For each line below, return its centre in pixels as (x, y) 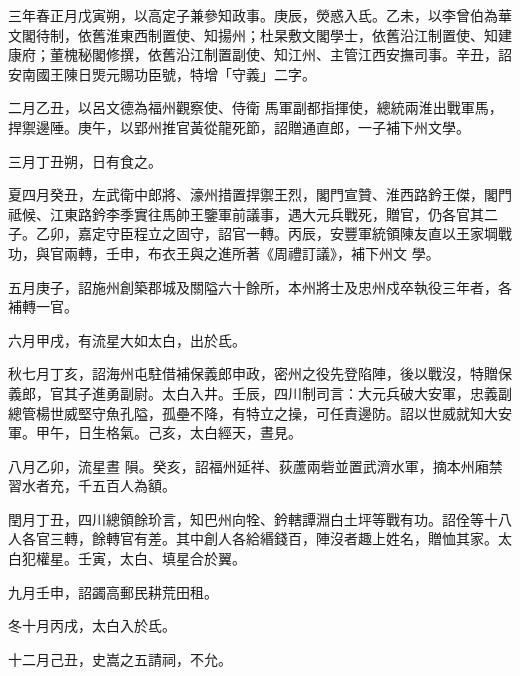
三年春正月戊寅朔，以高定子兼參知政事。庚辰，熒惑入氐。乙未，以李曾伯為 (253, 15)
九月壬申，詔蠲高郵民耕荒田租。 (113, 591)
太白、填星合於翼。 (182, 558)
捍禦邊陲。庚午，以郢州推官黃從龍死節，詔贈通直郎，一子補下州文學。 (239, 126)
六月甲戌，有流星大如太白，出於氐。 (127, 339)
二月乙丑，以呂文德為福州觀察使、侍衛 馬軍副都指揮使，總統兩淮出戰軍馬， (255, 107)
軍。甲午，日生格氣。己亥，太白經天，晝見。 (155, 432)
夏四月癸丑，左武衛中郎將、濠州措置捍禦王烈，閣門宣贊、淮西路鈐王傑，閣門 (260, 194)
